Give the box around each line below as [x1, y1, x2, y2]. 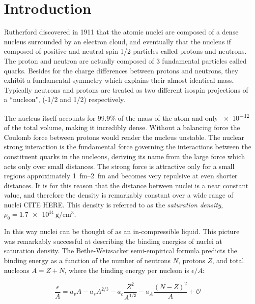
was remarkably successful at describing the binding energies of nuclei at [4, 236, 222, 246]
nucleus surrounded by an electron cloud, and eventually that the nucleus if [4, 36, 231, 46]
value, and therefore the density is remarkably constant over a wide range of [4, 190, 233, 200]
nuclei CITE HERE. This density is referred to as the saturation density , [4, 199, 223, 209]
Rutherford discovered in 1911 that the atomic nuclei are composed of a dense [4, 27, 239, 37]
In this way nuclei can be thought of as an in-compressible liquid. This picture [4, 226, 240, 236]
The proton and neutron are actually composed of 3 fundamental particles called [4, 55, 247, 66]
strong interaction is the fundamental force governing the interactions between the [4, 141, 252, 152]
